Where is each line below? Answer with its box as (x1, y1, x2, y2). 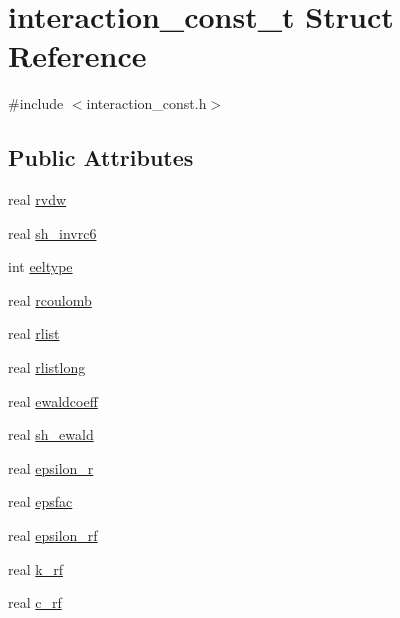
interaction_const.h (86, 93, 207, 114)
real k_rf (8, 558, 63, 579)
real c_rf (8, 592, 62, 613)
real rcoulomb (8, 289, 92, 310)
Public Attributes (8, 142, 194, 173)
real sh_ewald (8, 424, 94, 445)
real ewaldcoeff (8, 390, 98, 411)
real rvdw (8, 189, 67, 210)
